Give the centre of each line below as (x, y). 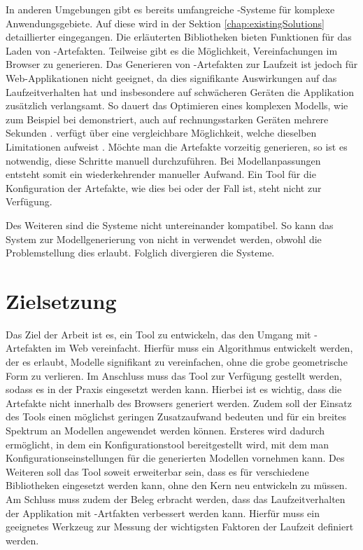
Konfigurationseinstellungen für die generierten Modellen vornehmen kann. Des (175, 458)
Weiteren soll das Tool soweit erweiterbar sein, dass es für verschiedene (157, 471)
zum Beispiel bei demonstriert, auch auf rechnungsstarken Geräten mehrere (167, 119)
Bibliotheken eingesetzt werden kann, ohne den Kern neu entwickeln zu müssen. (177, 485)
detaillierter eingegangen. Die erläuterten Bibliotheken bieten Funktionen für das (179, 37)
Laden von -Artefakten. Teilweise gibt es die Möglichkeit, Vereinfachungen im (172, 50)
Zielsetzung (61, 300)
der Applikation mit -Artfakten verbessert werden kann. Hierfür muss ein (163, 513)
